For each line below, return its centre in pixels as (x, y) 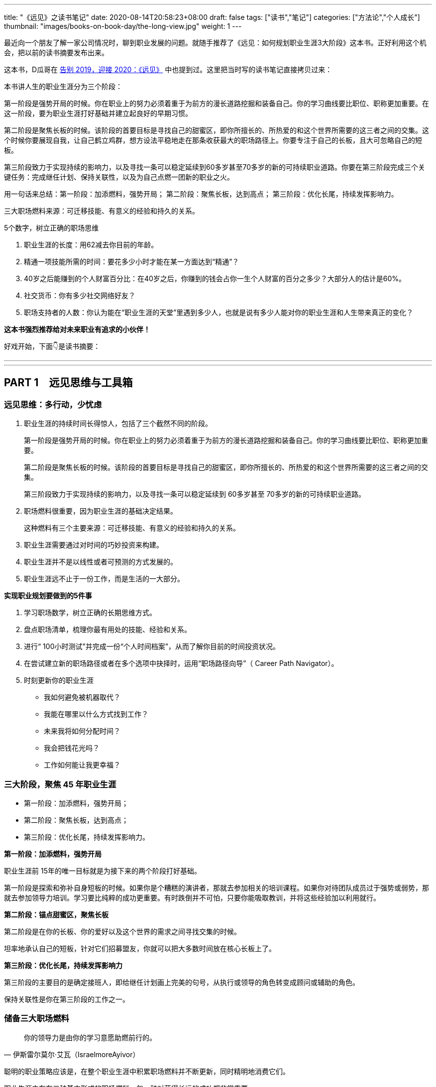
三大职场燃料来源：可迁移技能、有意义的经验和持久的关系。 (102, 211)
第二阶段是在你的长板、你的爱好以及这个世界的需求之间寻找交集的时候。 (122, 931)
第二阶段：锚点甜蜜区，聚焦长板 (56, 914)
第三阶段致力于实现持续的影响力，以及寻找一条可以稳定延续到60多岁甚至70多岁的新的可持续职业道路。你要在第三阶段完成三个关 (215, 167)
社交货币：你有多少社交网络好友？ (80, 295)
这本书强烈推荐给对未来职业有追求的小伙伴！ (77, 329)
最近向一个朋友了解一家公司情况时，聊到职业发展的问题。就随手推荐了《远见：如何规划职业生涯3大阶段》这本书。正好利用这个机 (215, 43)
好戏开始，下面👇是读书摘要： (52, 346)
